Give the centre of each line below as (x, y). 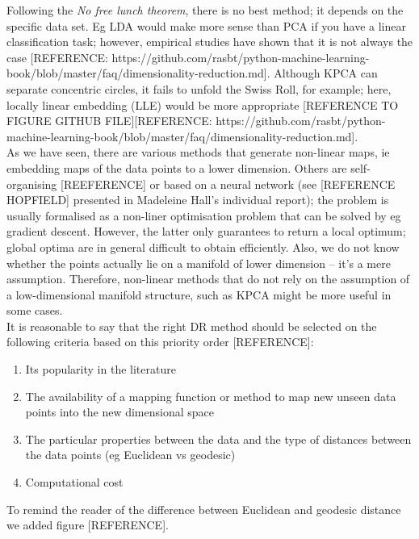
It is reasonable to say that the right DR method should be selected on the (192, 326)
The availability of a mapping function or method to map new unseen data (211, 396)
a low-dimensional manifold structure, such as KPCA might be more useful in (199, 294)
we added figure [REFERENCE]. (88, 525)
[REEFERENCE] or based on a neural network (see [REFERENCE (228, 184)
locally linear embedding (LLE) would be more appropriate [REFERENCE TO (203, 104)
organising (32, 184)
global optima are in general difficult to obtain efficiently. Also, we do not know (203, 247)
